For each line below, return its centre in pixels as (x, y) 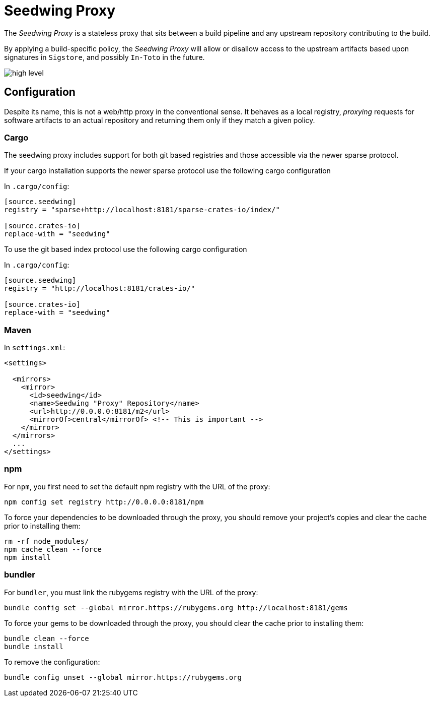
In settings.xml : (35, 348)
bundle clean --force (47, 638)
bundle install (34, 646)
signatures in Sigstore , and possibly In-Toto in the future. (104, 57)
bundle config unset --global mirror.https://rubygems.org (123, 677)
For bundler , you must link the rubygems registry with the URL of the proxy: (131, 592)
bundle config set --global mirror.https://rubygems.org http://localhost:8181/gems (176, 608)
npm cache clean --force (53, 549)
